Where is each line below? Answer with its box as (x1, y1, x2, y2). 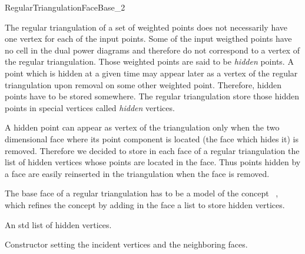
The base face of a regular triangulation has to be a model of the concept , (5, 187, 279, 199)
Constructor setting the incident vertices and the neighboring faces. (5, 238, 248, 250)
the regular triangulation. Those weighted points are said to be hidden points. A (5, 55, 294, 68)
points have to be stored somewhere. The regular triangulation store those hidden (5, 90, 299, 102)
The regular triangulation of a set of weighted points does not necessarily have (5, 21, 288, 33)
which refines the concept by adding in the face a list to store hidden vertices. (5, 198, 285, 210)
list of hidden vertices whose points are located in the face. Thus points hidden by (5, 156, 301, 168)
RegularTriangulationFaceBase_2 (5, 1, 125, 13)
